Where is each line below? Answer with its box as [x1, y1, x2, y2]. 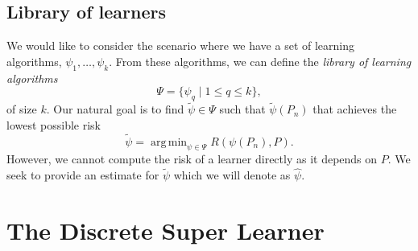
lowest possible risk [6, 116, 101, 133]
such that [219, 101, 266, 117]
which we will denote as [173, 167, 291, 183]
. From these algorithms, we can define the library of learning [109, 52, 412, 69]
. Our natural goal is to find [46, 101, 184, 117]
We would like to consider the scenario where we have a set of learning [6, 37, 354, 54]
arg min [150, 136, 188, 148]
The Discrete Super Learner [6, 214, 325, 246]
